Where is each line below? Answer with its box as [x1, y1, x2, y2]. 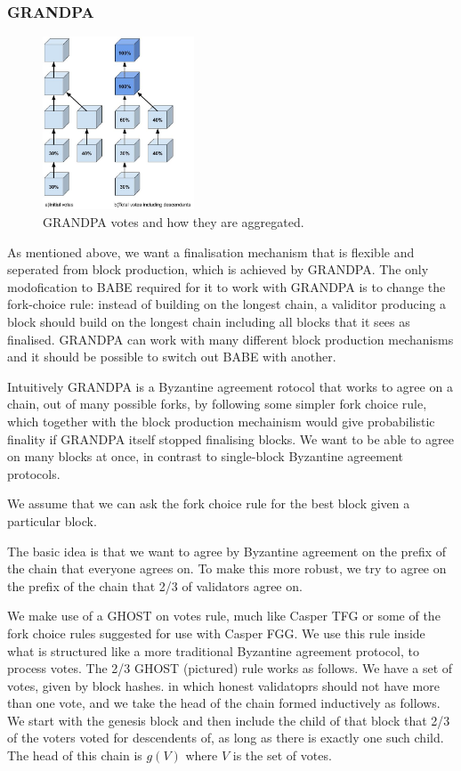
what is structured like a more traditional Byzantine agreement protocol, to [7, 641, 419, 660]
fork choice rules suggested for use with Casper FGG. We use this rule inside [7, 623, 425, 642]
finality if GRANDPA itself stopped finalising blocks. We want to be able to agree [7, 429, 454, 448]
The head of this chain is [7, 746, 142, 765]
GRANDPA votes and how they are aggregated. [43, 213, 304, 231]
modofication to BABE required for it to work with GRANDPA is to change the [7, 277, 446, 296]
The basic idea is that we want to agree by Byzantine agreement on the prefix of [7, 541, 447, 560]
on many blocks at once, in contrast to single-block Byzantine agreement [7, 447, 403, 466]
